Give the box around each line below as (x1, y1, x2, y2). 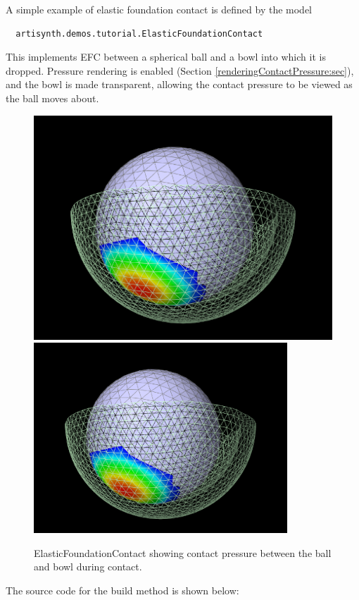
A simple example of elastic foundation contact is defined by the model (6, 2, 312, 16)
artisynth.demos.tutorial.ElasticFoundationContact (15, 28, 263, 39)
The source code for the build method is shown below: (6, 582, 239, 597)
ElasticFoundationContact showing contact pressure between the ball (34, 545, 332, 560)
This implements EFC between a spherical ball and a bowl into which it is (6, 49, 326, 64)
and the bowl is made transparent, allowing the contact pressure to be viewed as (6, 77, 353, 92)
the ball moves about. (6, 90, 99, 105)
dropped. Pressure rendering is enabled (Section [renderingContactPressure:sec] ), (6, 63, 354, 78)
